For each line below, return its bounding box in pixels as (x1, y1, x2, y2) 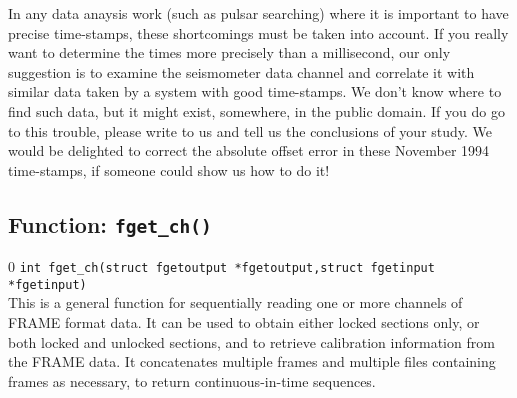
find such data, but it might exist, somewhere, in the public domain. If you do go (8, 100, 505, 121)
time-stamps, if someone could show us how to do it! (8, 159, 330, 180)
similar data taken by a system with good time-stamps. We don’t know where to (8, 81, 502, 102)
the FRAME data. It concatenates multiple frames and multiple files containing (8, 351, 496, 372)
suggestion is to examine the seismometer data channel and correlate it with (8, 61, 475, 82)
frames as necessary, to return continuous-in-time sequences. (8, 370, 376, 391)
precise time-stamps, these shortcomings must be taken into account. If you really (8, 22, 509, 43)
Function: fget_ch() (8, 208, 212, 239)
